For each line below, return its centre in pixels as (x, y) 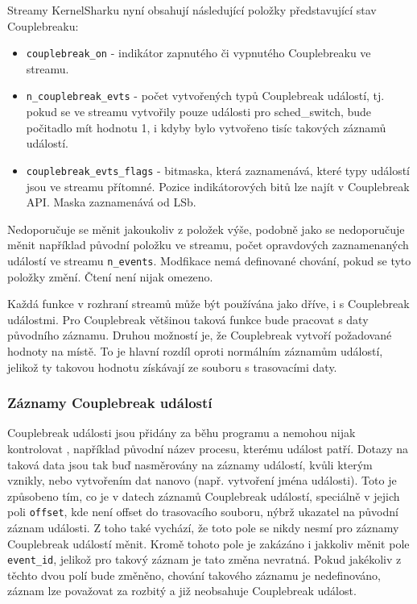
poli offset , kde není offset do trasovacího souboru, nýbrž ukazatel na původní (203, 512)
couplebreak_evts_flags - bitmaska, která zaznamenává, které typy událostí (218, 170)
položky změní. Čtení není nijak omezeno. (110, 276)
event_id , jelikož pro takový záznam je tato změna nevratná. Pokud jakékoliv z (204, 559)
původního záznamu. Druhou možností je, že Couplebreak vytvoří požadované (200, 335)
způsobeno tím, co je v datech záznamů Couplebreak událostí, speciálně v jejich (204, 496)
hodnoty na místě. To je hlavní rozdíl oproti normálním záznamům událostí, (195, 350)
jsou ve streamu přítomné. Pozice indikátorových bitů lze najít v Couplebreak (218, 186)
